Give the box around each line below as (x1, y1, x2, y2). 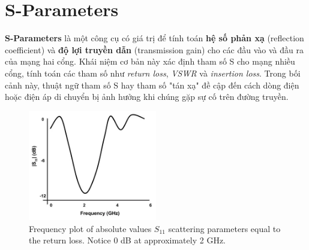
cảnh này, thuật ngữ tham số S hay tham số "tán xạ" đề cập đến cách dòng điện (5, 78, 299, 91)
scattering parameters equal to (168, 222, 281, 234)
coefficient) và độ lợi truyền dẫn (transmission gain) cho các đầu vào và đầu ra (5, 43, 304, 56)
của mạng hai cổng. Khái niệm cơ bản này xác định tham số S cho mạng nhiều (5, 55, 295, 68)
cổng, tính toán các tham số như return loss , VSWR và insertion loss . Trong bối (5, 66, 301, 79)
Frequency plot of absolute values (29, 222, 152, 234)
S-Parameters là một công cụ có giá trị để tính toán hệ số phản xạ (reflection (5, 32, 304, 44)
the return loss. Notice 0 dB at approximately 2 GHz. (29, 234, 226, 246)
